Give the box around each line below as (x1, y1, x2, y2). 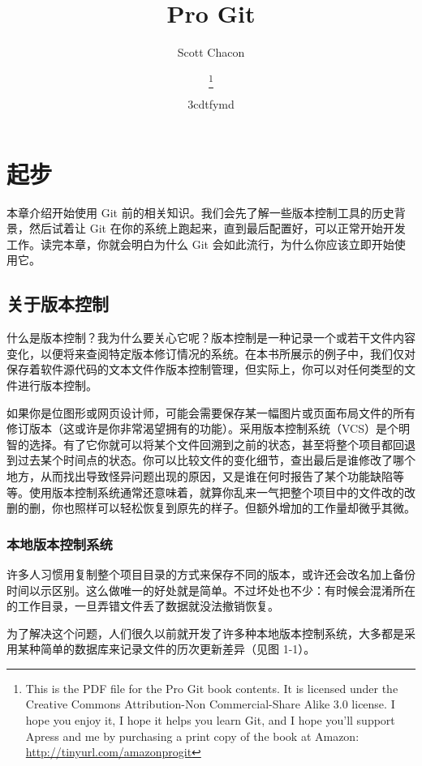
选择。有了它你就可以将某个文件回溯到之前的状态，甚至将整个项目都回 (28, 435, 404, 452)
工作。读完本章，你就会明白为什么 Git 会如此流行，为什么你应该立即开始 (6, 235, 394, 252)
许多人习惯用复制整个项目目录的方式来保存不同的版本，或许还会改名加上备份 (6, 565, 416, 582)
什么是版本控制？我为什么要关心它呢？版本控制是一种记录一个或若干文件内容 (6, 329, 416, 346)
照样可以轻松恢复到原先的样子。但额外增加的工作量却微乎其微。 (74, 499, 416, 516)
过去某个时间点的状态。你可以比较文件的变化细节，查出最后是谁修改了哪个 (17, 451, 416, 469)
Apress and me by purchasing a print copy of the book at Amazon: (25, 727, 360, 744)
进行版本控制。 (17, 376, 97, 393)
